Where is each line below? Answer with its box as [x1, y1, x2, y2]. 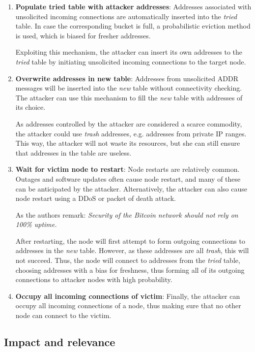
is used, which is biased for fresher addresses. [15, 30, 151, 40]
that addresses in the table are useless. [15, 147, 132, 158]
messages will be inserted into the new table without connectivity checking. [15, 83, 242, 93]
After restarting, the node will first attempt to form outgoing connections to [15, 235, 245, 246]
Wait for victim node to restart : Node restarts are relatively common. [15, 164, 240, 174]
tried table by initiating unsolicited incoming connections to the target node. [15, 56, 246, 66]
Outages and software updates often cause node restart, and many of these [15, 173, 241, 184]
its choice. [15, 102, 46, 112]
